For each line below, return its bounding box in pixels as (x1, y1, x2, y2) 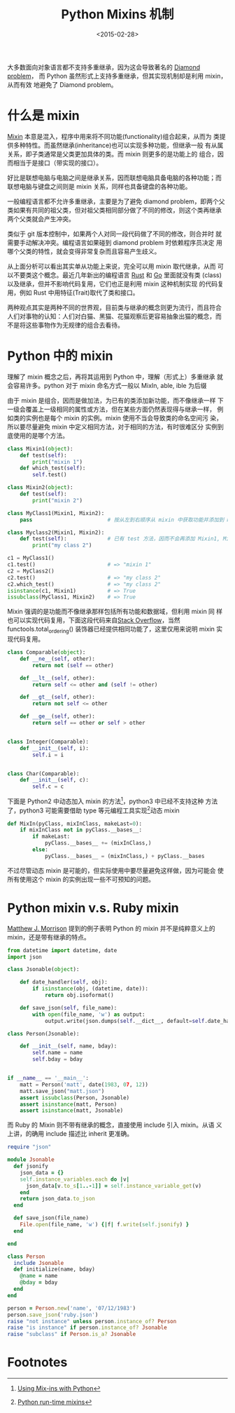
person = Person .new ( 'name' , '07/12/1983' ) (7, 1304, 136, 1312)
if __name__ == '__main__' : (7, 1075, 90, 1082)
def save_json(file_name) (13, 1214, 90, 1221)
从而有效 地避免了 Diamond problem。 (7, 80, 117, 88)
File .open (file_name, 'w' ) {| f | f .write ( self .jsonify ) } (20, 1221, 190, 1228)
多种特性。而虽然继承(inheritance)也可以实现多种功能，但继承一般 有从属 (13, 141, 224, 149)
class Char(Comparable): (7, 770, 80, 777)
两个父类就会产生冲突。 (7, 215, 75, 223)
